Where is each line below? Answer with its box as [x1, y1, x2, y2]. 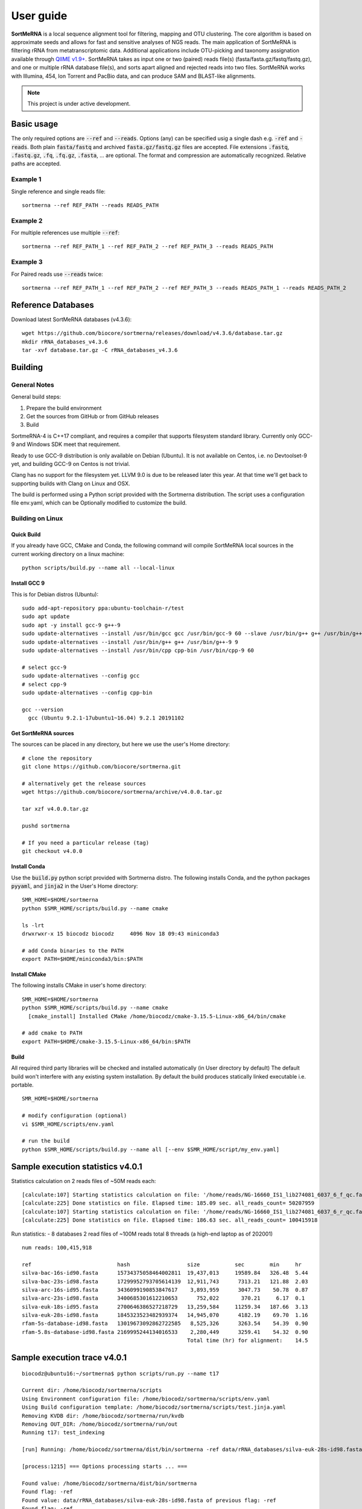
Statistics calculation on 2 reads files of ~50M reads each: [11, 1177, 156, 1184]
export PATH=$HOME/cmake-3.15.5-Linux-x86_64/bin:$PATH [22, 1038, 191, 1045]
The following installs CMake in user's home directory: [11, 981, 147, 989]
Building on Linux [11, 514, 63, 523]
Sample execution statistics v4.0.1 [11, 1161, 143, 1172]
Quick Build [11, 531, 41, 538]
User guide [11, 9, 68, 22]
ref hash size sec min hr [22, 1261, 302, 1268]
